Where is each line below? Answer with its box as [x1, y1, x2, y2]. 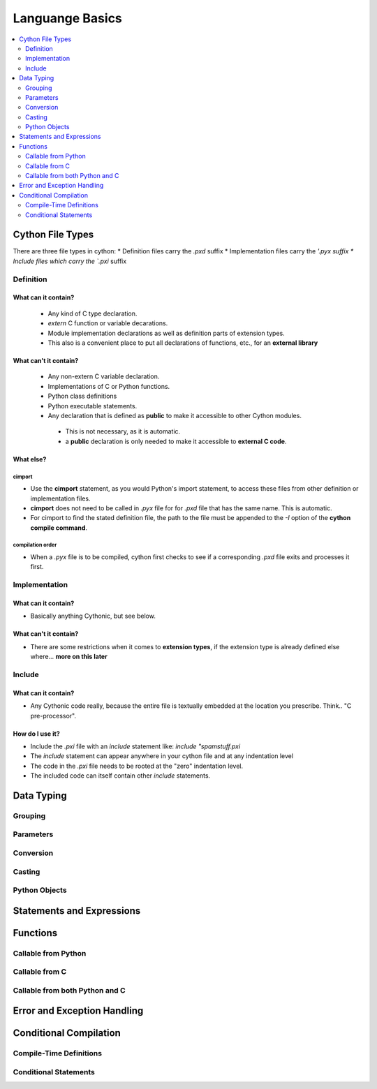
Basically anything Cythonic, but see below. [30, 612, 156, 621]
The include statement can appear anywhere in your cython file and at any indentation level [30, 752, 293, 760]
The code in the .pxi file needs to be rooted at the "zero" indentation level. [30, 762, 244, 770]
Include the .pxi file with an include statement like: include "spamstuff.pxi [30, 742, 241, 750]
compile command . [30, 524, 87, 532]
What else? [13, 454, 47, 464]
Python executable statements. [47, 401, 138, 410]
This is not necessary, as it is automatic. [65, 427, 181, 436]
